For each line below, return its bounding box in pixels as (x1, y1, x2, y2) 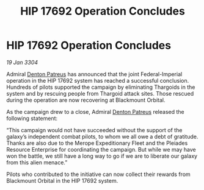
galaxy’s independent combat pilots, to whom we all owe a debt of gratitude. (6, 133, 199, 140)
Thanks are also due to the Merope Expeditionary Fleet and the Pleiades (6, 139, 188, 147)
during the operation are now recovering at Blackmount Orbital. (6, 96, 166, 104)
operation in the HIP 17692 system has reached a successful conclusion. (6, 77, 189, 84)
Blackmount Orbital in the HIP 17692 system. (6, 177, 118, 184)
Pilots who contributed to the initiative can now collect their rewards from (6, 171, 191, 178)
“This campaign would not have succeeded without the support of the (6, 126, 183, 133)
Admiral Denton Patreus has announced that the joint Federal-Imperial (6, 70, 183, 77)
